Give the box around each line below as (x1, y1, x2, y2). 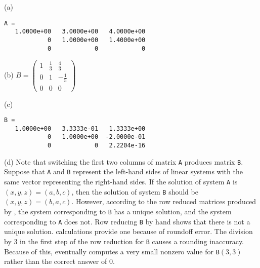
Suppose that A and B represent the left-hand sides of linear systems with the (4, 166, 243, 177)
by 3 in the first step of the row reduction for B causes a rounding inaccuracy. (4, 236, 244, 246)
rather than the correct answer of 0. (4, 256, 115, 266)
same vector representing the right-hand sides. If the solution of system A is (4, 176, 238, 187)
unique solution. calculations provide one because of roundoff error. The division (4, 226, 253, 237)
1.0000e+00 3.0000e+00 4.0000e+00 (15, 28, 146, 35)
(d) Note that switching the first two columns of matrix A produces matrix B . (4, 156, 243, 167)
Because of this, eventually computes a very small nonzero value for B (4, 246, 220, 256)
